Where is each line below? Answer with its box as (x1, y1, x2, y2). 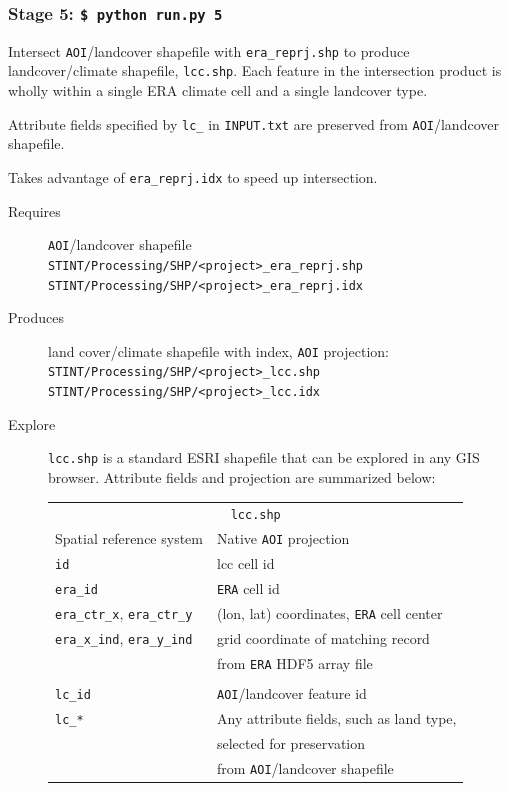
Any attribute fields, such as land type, (217, 707, 457, 728)
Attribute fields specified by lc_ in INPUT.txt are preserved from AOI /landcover (8, 113, 499, 134)
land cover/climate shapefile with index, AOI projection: (48, 340, 389, 361)
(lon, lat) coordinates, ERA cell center (217, 602, 443, 623)
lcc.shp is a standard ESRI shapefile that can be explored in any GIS (48, 447, 480, 468)
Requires (8, 200, 61, 221)
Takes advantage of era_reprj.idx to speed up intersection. (8, 166, 378, 187)
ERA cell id (217, 578, 280, 599)
